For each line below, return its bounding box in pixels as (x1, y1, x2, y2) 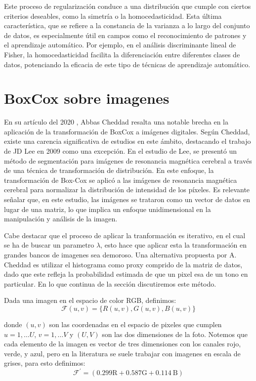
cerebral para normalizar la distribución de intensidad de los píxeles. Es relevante (4, 184, 250, 195)
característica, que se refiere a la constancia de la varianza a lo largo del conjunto (4, 20, 250, 31)
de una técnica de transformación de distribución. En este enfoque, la (4, 165, 214, 175)
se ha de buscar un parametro (4, 240, 94, 250)
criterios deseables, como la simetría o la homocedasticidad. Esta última (4, 10, 222, 21)
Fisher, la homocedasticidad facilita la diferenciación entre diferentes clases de (4, 49, 240, 59)
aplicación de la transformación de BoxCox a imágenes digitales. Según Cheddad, (4, 126, 250, 136)
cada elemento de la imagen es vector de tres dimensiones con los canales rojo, (4, 339, 241, 349)
